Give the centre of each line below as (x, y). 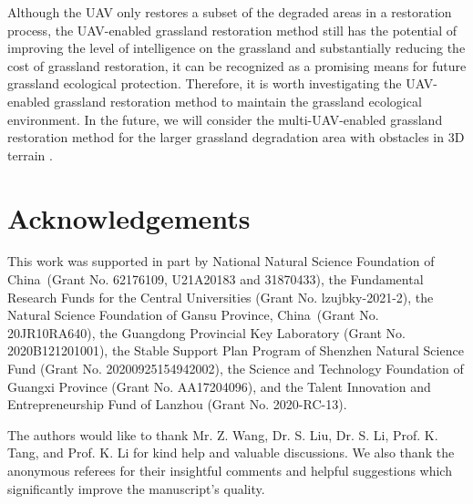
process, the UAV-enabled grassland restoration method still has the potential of (232, 30)
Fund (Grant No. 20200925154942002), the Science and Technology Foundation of (236, 369)
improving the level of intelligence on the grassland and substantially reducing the (236, 48)
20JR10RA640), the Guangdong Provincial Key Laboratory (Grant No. (206, 332)
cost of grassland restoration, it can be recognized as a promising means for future (237, 65)
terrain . (30, 154)
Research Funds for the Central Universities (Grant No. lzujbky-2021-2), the (221, 297)
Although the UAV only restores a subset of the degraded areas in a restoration (230, 12)
